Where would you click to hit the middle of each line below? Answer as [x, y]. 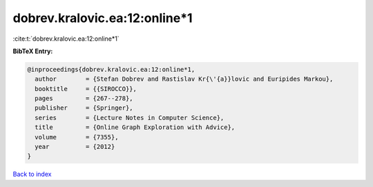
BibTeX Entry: [33, 51]
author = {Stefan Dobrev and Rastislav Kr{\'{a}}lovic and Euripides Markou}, [184, 79]
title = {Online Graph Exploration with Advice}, [135, 127]
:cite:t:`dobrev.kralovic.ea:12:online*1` [66, 39]
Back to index [32, 174]
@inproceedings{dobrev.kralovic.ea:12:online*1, [111, 69]
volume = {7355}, [77, 137]
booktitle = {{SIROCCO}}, [86, 89]
